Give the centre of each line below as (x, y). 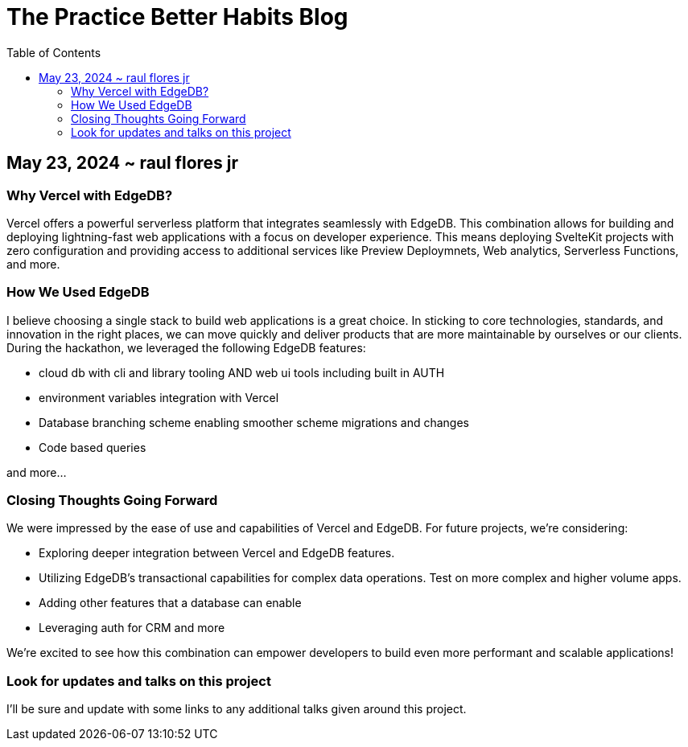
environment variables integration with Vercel (159, 397)
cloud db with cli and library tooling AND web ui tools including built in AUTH (242, 372)
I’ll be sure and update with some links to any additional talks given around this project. (237, 709)
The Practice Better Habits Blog (177, 17)
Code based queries (93, 447)
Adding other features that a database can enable (170, 603)
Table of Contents (54, 52)
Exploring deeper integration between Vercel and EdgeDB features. (217, 553)
